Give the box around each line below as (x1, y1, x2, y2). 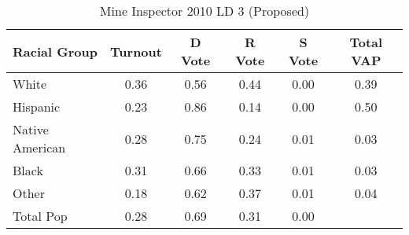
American (13, 138, 66, 156)
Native (13, 120, 49, 138)
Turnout (110, 42, 162, 61)
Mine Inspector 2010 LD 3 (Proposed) (99, 2, 310, 20)
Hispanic (13, 97, 61, 116)
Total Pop (13, 207, 68, 225)
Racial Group (13, 42, 98, 61)
